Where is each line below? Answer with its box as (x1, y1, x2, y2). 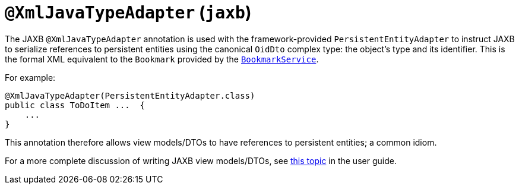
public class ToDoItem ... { (5, 100, 145, 110)
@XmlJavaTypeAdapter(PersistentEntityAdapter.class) (5, 90, 255, 100)
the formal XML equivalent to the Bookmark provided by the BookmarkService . (5, 53, 319, 64)
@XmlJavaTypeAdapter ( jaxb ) (5, 2, 252, 23)
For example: (5, 72, 56, 83)
